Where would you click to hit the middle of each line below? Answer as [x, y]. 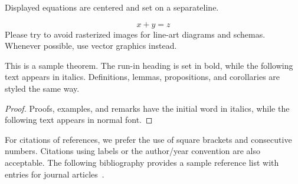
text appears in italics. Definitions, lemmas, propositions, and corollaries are [143, 77]
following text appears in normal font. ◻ [79, 120]
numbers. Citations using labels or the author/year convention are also [133, 151]
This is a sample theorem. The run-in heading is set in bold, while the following [149, 65]
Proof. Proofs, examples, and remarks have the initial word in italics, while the [147, 108]
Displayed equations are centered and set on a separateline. [112, 7]
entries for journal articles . [55, 174]
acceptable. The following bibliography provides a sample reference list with [142, 162]
